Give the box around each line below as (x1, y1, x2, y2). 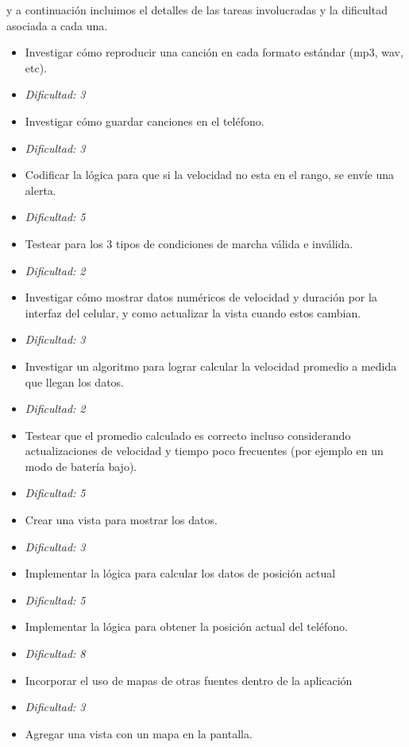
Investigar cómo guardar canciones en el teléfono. (25, 112, 264, 129)
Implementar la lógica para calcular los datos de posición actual (25, 565, 336, 582)
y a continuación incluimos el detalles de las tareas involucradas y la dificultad (6, 2, 388, 18)
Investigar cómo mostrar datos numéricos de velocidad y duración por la (25, 289, 377, 305)
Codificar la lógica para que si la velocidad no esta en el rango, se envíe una (25, 166, 395, 183)
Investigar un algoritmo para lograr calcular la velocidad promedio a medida (25, 357, 397, 374)
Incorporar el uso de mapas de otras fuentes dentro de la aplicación (25, 671, 353, 688)
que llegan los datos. (25, 373, 125, 390)
